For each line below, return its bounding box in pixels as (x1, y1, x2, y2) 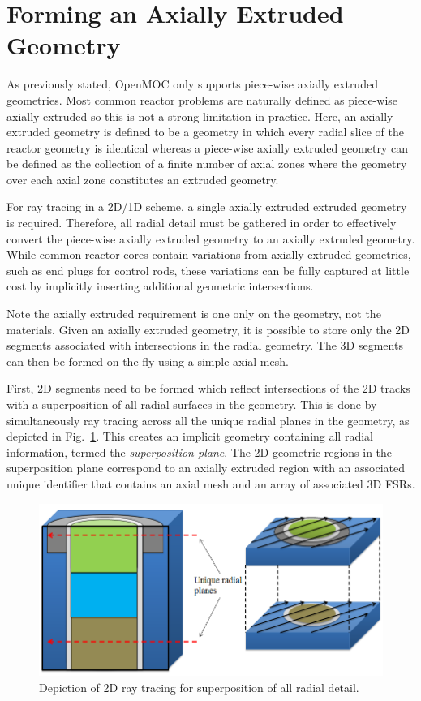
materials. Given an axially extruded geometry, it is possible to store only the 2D (6, 320, 410, 338)
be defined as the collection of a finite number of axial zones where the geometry (6, 155, 407, 172)
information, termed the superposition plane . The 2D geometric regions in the (6, 443, 393, 460)
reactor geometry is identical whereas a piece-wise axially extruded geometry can (6, 139, 409, 156)
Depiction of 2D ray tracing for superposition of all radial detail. (39, 678, 359, 695)
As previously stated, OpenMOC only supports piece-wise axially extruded (6, 75, 378, 92)
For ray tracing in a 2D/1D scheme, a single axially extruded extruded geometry (6, 198, 407, 215)
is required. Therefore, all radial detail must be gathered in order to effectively (6, 214, 397, 231)
